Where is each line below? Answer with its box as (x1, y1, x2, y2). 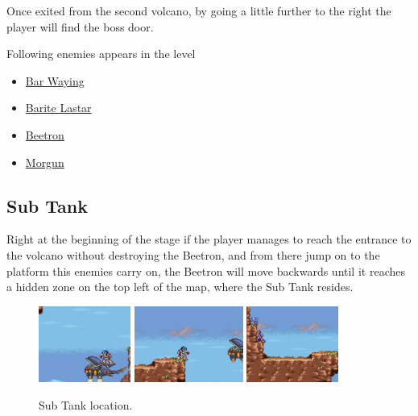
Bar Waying (25, 72, 85, 89)
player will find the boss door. (6, 18, 154, 35)
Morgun (25, 153, 64, 170)
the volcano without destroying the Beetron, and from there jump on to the (6, 246, 380, 263)
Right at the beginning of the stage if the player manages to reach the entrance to (6, 231, 412, 248)
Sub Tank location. (39, 396, 133, 413)
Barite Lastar (25, 99, 92, 116)
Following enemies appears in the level (6, 45, 196, 62)
